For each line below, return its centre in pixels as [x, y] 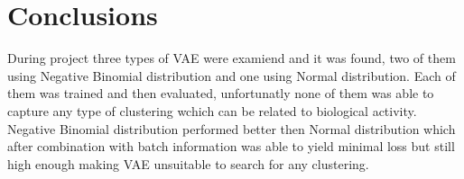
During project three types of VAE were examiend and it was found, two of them [232, 58]
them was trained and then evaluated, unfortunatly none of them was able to [221, 93]
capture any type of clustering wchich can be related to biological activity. [212, 110]
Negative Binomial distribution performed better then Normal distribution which [232, 128]
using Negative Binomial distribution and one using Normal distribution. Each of [232, 75]
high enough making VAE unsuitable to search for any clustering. [188, 163]
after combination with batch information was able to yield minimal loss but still [231, 146]
